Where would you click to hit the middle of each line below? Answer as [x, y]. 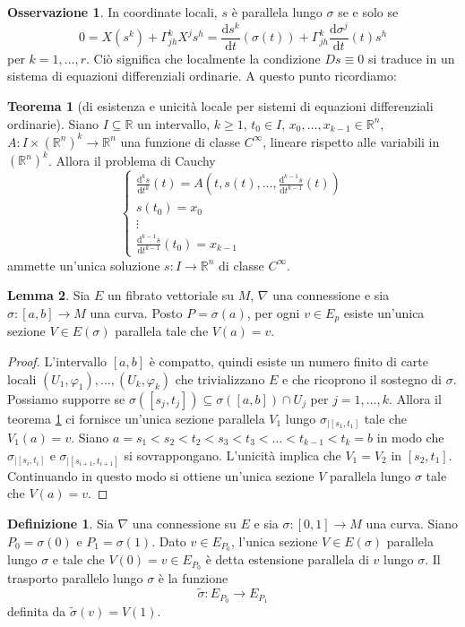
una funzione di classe [181, 141]
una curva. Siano [412, 523]
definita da [37, 610]
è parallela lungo [277, 12]
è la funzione [193, 578]
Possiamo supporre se [66, 398]
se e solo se [368, 12]
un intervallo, [174, 123]
